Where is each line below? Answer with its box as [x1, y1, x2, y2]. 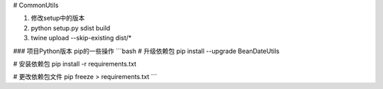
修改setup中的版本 [30, 14, 85, 23]
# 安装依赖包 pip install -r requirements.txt [13, 59, 137, 68]
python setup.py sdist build [30, 23, 111, 32]
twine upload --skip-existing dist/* [30, 34, 132, 42]
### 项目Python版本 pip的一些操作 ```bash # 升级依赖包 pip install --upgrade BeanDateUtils [13, 47, 280, 55]
